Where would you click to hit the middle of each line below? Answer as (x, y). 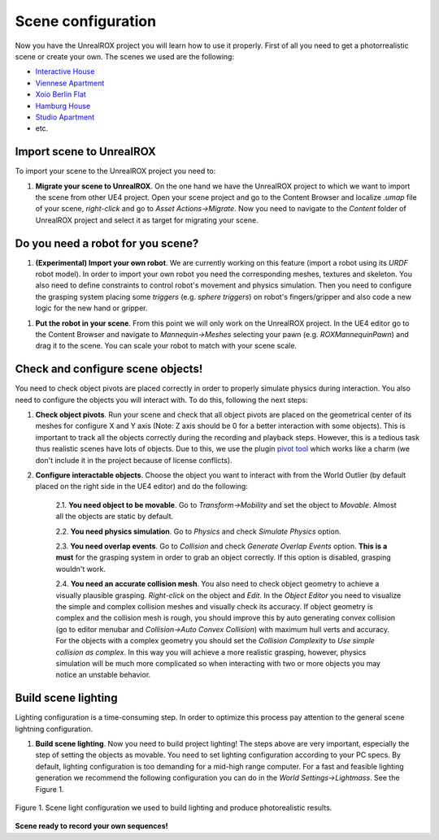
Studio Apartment (65, 117)
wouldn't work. (80, 569)
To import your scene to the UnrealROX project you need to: (115, 171)
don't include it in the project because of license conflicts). (134, 460)
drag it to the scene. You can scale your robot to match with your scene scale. (166, 346)
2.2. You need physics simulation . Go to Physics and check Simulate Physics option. (198, 531)
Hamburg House (63, 106)
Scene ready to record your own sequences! (91, 826)
